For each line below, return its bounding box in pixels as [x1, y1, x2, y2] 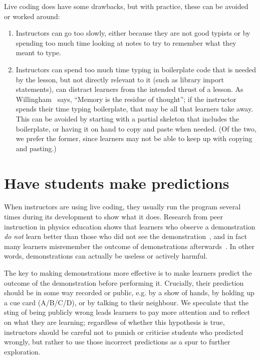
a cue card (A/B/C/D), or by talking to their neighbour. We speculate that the [4, 297, 248, 307]
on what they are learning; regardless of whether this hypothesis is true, [4, 316, 225, 327]
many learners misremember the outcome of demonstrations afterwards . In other [4, 241, 255, 251]
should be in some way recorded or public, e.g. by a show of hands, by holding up [4, 287, 254, 298]
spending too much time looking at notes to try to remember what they [16, 37, 236, 48]
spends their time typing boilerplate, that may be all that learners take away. [16, 103, 253, 114]
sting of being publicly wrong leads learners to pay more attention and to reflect [4, 307, 250, 317]
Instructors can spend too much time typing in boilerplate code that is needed [16, 64, 256, 74]
